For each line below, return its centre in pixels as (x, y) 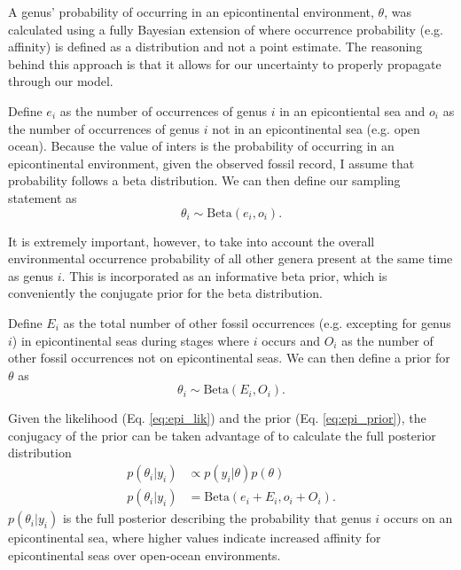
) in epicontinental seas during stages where (130, 340)
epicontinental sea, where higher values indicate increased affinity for (195, 538)
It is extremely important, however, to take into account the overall (191, 241)
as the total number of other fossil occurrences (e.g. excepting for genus (257, 322)
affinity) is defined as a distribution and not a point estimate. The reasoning (215, 47)
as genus (31, 275)
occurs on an (418, 518)
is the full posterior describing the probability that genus (217, 518)
